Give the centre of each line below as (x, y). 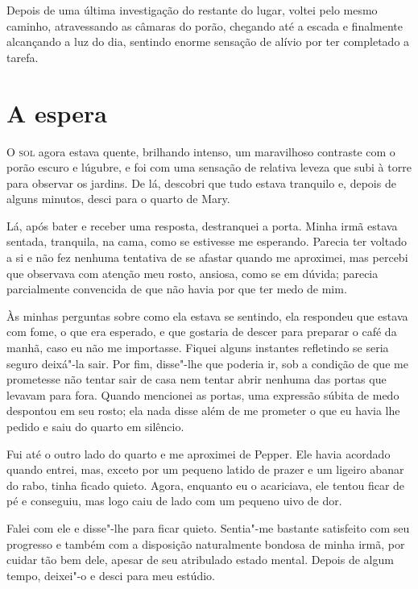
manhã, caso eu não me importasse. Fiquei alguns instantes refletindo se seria (198, 348)
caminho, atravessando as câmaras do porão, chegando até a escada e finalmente (205, 25)
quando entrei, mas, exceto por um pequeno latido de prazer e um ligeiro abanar (205, 469)
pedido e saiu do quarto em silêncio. (95, 426)
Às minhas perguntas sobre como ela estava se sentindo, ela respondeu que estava (207, 315)
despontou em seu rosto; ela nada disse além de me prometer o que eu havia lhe (203, 411)
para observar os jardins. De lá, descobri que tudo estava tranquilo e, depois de (201, 183)
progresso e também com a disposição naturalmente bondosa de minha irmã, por (206, 543)
